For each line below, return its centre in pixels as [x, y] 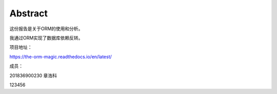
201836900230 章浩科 [33, 75]
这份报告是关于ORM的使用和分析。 [46, 29]
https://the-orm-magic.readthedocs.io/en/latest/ [61, 57]
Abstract [29, 13]
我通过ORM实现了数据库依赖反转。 [46, 38]
